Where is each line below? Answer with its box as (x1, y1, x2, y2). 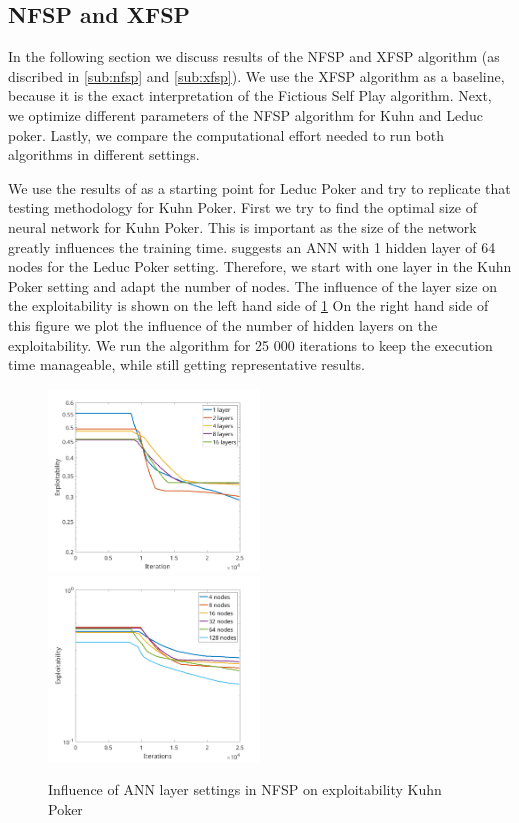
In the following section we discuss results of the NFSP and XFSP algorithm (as (8, 46, 500, 67)
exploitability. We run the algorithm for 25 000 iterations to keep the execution (8, 334, 493, 355)
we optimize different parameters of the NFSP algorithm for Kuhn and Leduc (8, 104, 483, 125)
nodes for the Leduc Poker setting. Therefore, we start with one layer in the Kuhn (8, 256, 512, 277)
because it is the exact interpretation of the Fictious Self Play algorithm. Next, (8, 85, 492, 106)
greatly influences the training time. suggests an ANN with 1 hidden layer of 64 (8, 236, 496, 257)
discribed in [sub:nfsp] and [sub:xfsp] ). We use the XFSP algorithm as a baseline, (8, 65, 505, 86)
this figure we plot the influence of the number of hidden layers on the (8, 314, 438, 335)
